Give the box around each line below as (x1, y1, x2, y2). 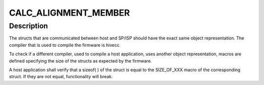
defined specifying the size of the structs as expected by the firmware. (9, 58, 152, 64)
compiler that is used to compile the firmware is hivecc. (9, 42, 121, 48)
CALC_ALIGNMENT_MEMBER (9, 7, 130, 18)
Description (9, 21, 48, 30)
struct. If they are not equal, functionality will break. (9, 74, 113, 80)
